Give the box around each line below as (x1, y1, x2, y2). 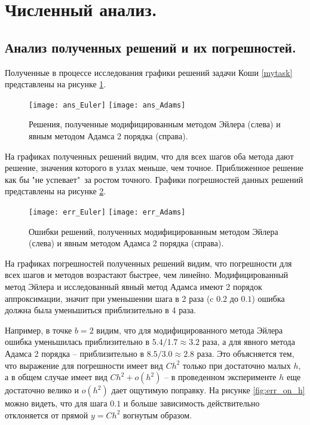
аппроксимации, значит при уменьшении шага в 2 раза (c (5, 292, 214, 304)
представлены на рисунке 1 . (5, 78, 106, 90)
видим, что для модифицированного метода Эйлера (96, 323, 283, 336)
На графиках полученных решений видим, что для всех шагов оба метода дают (5, 149, 294, 162)
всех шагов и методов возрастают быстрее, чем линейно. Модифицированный (5, 268, 288, 281)
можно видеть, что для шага (5, 397, 108, 409)
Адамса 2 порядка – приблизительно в (5, 347, 145, 359)
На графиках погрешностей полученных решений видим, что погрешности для (5, 256, 292, 269)
